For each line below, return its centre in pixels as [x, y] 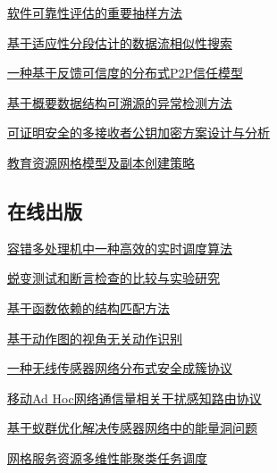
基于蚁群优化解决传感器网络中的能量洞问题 [132, 428]
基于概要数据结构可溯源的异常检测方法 [120, 102]
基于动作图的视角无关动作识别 [95, 338]
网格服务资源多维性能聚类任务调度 [107, 457]
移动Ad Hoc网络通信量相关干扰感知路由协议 [134, 398]
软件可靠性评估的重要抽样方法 [95, 12]
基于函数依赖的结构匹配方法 [88, 307]
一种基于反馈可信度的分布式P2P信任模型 [126, 73]
